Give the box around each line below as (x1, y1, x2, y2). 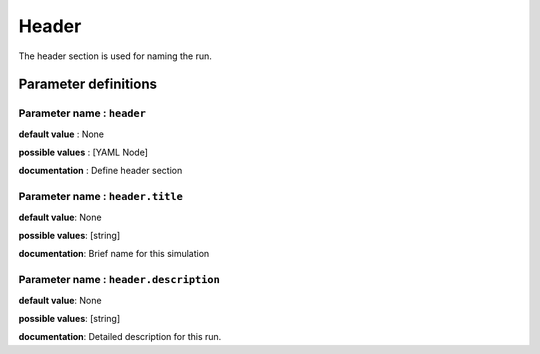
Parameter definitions (18, 76, 158, 93)
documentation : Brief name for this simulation (18, 248, 210, 260)
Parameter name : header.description (18, 273, 220, 287)
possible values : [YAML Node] (18, 146, 149, 159)
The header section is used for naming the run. (18, 50, 212, 62)
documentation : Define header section (18, 165, 183, 177)
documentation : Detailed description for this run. (18, 331, 222, 343)
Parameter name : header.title (18, 190, 184, 204)
